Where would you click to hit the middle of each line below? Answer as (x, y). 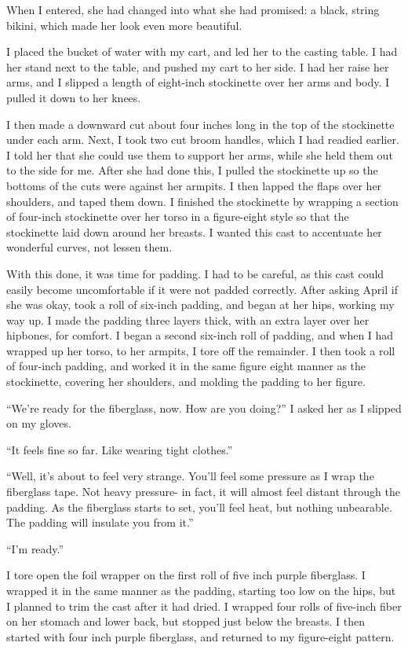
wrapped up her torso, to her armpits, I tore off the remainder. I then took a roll (201, 350)
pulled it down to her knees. (74, 97)
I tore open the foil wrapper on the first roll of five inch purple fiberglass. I (186, 575)
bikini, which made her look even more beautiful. (124, 25)
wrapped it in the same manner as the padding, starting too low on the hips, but (201, 590)
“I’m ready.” (35, 548)
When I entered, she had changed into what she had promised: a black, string (193, 9)
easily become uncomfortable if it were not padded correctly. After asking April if (202, 289)
